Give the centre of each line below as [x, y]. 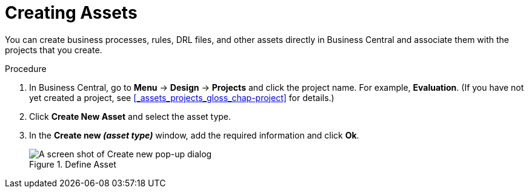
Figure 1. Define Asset [73, 164]
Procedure [26, 68]
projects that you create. [54, 50]
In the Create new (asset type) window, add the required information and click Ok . [194, 135]
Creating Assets [71, 13]
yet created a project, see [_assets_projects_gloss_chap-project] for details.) [182, 97]
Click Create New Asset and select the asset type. [130, 116]
